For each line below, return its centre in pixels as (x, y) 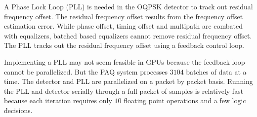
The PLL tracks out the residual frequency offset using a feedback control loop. (124, 45)
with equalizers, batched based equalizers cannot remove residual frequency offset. (128, 35)
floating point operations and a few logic (185, 100)
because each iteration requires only (58, 100)
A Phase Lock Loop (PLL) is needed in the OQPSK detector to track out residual (128, 6)
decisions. (18, 110)
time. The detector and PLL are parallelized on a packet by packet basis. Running (128, 81)
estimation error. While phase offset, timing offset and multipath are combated (124, 26)
